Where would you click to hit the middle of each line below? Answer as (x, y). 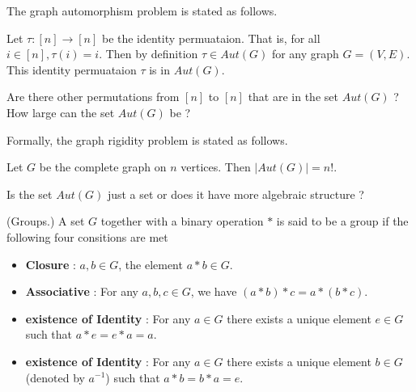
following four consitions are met (87, 236)
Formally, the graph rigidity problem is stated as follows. (147, 139)
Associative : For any (82, 291)
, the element (151, 264)
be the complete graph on (103, 167)
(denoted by (55, 377)
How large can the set (61, 112)
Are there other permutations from (93, 97)
